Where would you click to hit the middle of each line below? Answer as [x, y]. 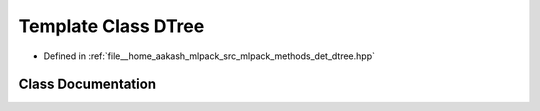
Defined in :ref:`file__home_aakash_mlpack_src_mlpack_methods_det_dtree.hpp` [209, 56]
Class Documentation [87, 84]
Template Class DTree [111, 26]
